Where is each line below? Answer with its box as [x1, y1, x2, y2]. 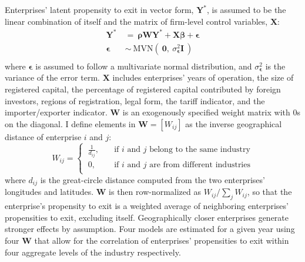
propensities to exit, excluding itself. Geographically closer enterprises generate [5, 211, 289, 223]
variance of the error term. [5, 71, 100, 84]
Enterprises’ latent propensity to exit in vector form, [5, 4, 194, 15]
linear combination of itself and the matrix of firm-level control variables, [5, 15, 268, 27]
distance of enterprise [5, 130, 82, 142]
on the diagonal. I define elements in [5, 117, 136, 130]
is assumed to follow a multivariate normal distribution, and [35, 59, 252, 72]
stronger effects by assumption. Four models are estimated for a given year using [5, 223, 295, 235]
